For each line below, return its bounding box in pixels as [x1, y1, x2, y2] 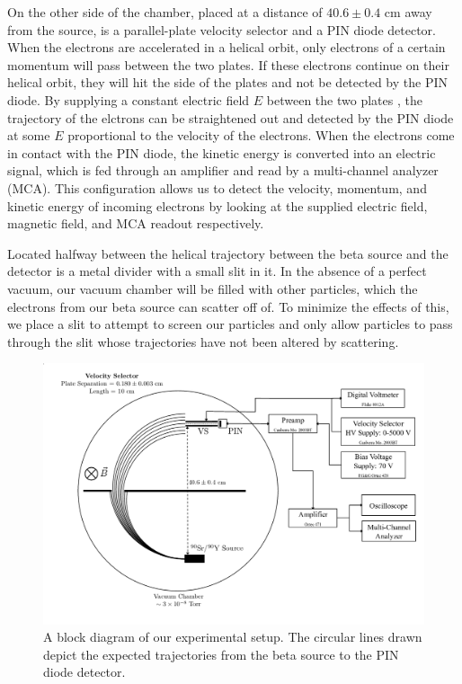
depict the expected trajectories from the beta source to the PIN [43, 644, 399, 663]
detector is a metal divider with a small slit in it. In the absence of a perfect [7, 262, 427, 280]
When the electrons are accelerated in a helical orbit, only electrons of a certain [7, 38, 446, 57]
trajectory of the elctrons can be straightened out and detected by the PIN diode [7, 108, 454, 127]
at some [7, 126, 50, 145]
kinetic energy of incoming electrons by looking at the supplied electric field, [7, 196, 428, 215]
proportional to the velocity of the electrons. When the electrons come [67, 126, 455, 145]
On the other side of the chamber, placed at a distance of [7, 3, 323, 21]
